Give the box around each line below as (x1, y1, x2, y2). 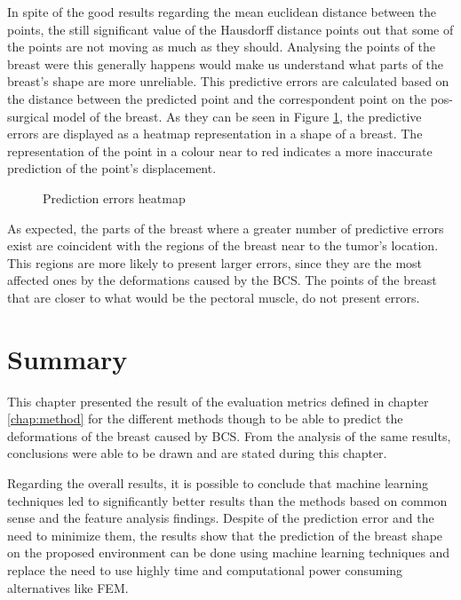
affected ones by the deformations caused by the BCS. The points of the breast (7, 271, 437, 289)
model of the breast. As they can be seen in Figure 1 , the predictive (52, 107, 422, 125)
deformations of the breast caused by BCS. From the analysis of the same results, (7, 426, 451, 445)
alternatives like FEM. (7, 578, 129, 596)
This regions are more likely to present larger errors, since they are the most (7, 253, 423, 272)
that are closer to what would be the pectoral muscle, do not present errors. (7, 288, 420, 306)
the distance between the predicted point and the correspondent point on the (7, 89, 427, 107)
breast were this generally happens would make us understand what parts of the (7, 54, 444, 73)
